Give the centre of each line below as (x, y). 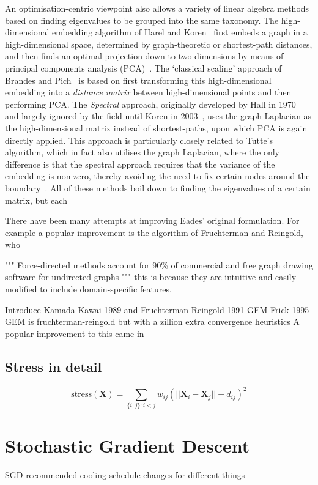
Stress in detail (54, 366)
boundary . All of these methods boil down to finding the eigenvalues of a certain (158, 187)
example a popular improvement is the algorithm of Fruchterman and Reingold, (154, 232)
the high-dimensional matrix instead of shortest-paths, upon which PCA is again (156, 128)
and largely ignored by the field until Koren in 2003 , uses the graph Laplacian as (158, 116)
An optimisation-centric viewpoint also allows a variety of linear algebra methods (157, 8)
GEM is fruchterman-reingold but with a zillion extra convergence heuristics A (152, 321)
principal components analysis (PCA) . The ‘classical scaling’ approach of (143, 68)
